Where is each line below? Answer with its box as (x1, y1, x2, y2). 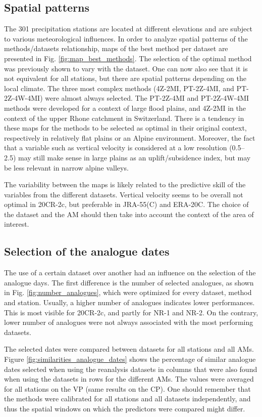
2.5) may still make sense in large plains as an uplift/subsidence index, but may (4, 152, 251, 162)
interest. (4, 219, 29, 229)
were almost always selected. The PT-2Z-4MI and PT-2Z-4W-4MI (45, 93, 249, 103)
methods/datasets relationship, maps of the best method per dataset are (4, 43, 228, 54)
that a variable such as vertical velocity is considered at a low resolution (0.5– (4, 142, 245, 153)
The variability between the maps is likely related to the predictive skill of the (4, 179, 246, 190)
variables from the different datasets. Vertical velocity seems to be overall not (4, 189, 243, 199)
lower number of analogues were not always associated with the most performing (4, 317, 253, 327)
